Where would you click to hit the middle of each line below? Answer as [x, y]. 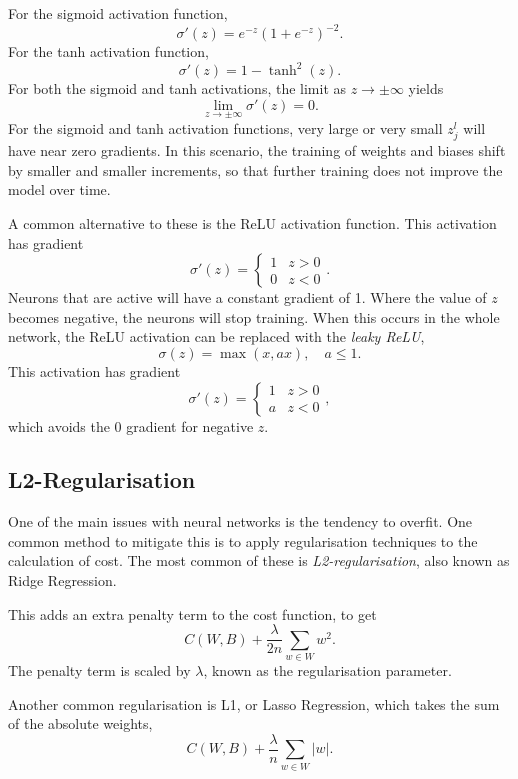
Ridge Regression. [62, 580]
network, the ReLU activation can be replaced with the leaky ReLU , [216, 336]
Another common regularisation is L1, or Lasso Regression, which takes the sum [254, 703]
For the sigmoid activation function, [118, 13]
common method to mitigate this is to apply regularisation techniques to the [243, 540]
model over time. [59, 189]
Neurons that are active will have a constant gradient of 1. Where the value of [247, 297]
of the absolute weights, [80, 723]
